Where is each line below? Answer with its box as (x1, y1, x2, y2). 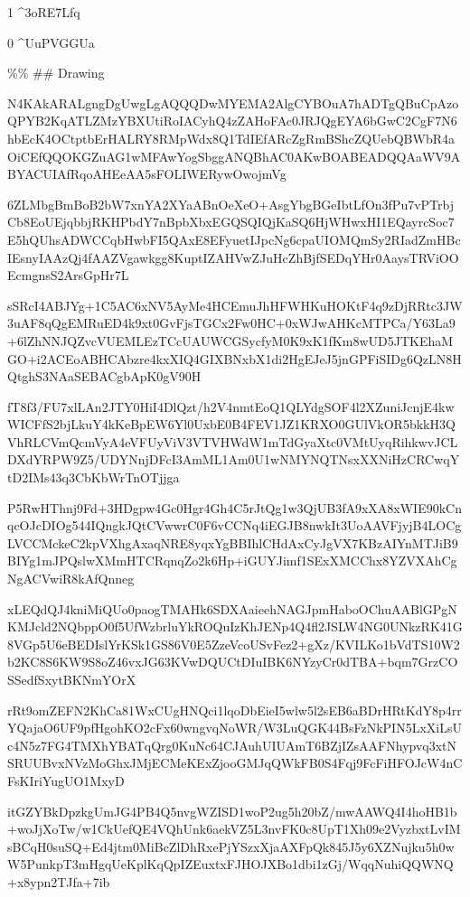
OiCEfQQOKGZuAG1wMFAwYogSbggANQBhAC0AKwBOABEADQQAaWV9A (7, 146, 461, 165)
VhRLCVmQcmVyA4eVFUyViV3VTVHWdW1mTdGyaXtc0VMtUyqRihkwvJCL (7, 432, 458, 451)
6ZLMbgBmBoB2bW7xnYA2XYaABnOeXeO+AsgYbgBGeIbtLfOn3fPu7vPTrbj (7, 194, 454, 213)
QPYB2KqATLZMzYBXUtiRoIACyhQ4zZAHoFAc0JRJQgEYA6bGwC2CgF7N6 (7, 111, 457, 130)
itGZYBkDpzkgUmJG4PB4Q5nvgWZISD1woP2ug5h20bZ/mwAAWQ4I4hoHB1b (7, 801, 457, 820)
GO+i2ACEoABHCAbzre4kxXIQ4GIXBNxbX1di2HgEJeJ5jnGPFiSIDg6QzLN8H (7, 349, 462, 368)
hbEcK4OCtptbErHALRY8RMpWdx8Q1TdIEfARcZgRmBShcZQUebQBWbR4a (7, 128, 455, 147)
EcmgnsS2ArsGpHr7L (7, 266, 129, 285)
